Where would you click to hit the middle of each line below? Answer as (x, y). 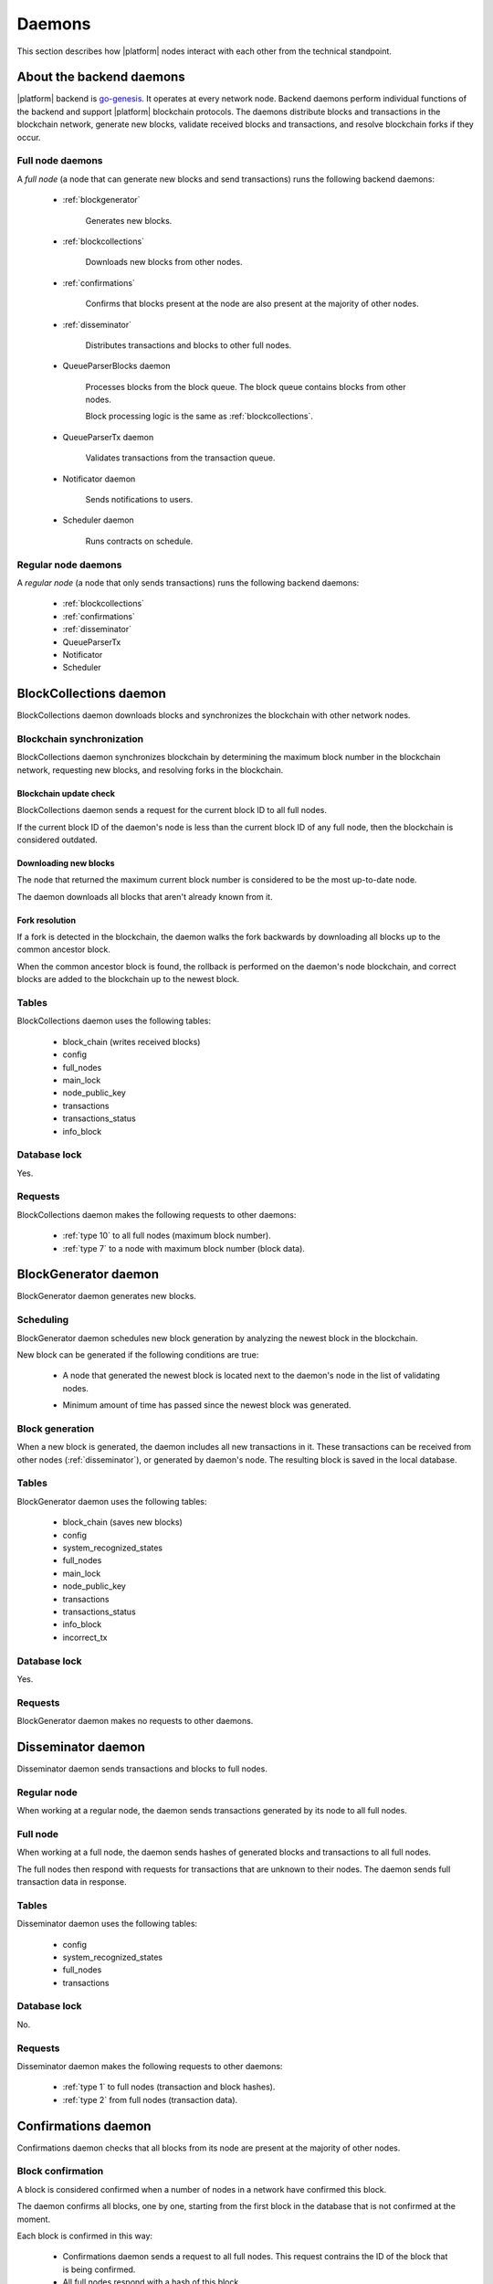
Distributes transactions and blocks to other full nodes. (189, 345)
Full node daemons (60, 161)
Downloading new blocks (66, 862)
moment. (33, 2219)
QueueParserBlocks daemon (116, 366)
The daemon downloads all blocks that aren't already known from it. (145, 896)
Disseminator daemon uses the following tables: (107, 1924)
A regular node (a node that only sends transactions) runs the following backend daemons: (188, 582)
